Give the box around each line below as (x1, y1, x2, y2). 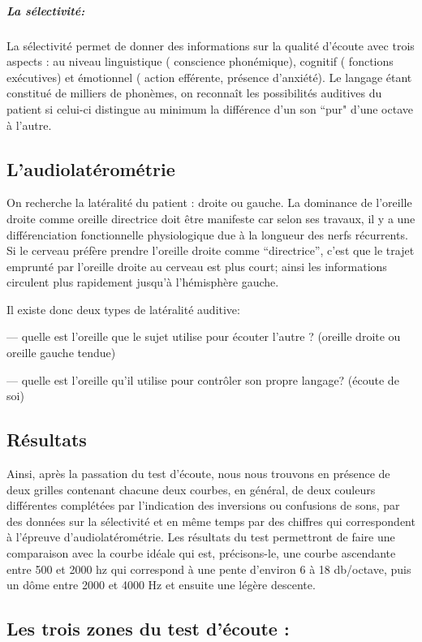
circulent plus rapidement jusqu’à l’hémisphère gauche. (6, 274, 279, 291)
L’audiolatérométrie (6, 156, 175, 181)
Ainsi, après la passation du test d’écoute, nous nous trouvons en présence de (6, 465, 390, 482)
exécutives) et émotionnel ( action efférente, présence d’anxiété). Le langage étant (6, 68, 412, 85)
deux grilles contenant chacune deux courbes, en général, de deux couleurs (6, 480, 376, 498)
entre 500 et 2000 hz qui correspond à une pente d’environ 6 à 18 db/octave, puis (6, 560, 411, 577)
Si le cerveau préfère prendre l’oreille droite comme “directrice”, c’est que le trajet (6, 242, 415, 259)
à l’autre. (6, 116, 52, 133)
